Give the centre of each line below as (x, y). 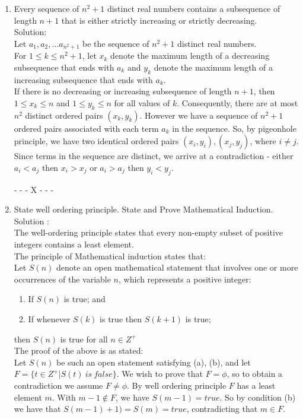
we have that (37, 409)
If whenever (49, 318)
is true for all (84, 339)
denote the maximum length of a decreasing (190, 55)
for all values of (142, 102)
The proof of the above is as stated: (79, 350)
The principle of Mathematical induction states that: (110, 255)
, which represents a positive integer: (185, 279)
